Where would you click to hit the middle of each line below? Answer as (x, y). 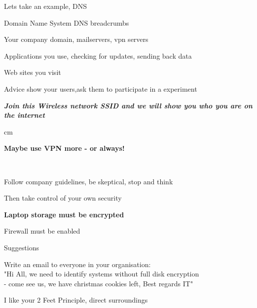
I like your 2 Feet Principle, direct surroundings (76, 300)
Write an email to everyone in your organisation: (77, 264)
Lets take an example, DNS (46, 6)
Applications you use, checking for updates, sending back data (98, 55)
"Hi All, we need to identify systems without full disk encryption (102, 274)
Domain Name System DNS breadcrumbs (67, 22)
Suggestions (21, 247)
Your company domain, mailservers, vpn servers (76, 39)
